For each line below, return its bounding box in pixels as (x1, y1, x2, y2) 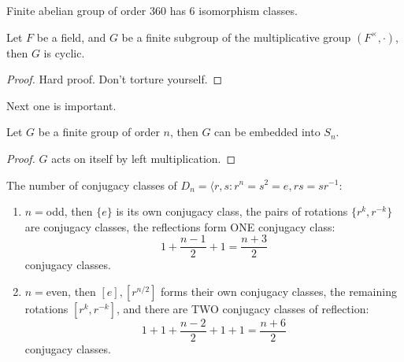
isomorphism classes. (198, 2, 298, 18)
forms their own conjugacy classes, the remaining (161, 283, 397, 299)
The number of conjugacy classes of (6, 176, 177, 193)
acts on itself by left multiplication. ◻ (51, 150, 236, 166)
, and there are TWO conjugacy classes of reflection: (116, 301, 369, 316)
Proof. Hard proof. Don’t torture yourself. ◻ (6, 71, 223, 87)
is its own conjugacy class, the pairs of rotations (116, 203, 348, 220)
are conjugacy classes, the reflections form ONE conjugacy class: (24, 218, 335, 235)
